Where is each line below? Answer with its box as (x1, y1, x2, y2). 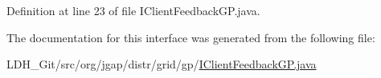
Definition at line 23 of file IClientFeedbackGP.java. (6, 2, 260, 18)
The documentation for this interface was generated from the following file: (6, 29, 375, 45)
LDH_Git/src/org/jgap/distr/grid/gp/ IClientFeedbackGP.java (6, 56, 317, 72)
